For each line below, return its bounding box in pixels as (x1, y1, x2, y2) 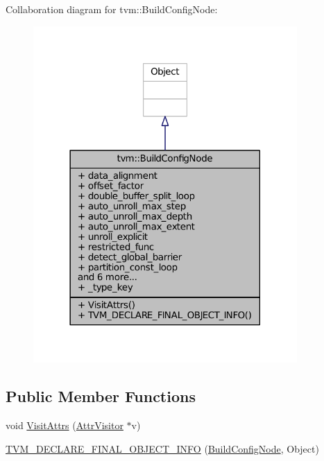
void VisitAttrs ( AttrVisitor (6, 417, 123, 432)
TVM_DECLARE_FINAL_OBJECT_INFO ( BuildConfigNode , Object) (6, 441, 319, 455)
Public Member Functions (6, 385, 196, 407)
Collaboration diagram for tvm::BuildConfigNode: (6, 2, 218, 16)
